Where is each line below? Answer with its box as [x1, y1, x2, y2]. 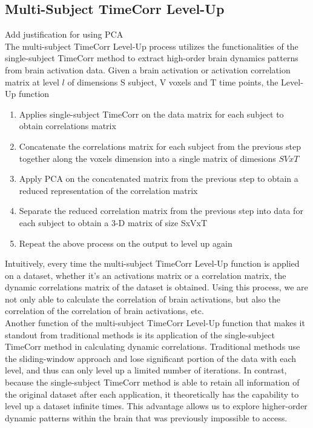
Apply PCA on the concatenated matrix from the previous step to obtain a [19, 172, 298, 185]
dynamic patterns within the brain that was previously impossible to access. [5, 411, 288, 424]
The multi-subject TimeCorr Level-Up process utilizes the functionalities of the [5, 39, 298, 52]
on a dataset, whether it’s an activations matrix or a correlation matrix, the [5, 269, 286, 281]
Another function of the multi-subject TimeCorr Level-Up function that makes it [5, 316, 305, 329]
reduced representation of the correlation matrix [19, 184, 198, 196]
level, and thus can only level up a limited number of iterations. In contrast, [5, 364, 287, 376]
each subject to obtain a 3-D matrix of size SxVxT [19, 216, 208, 229]
